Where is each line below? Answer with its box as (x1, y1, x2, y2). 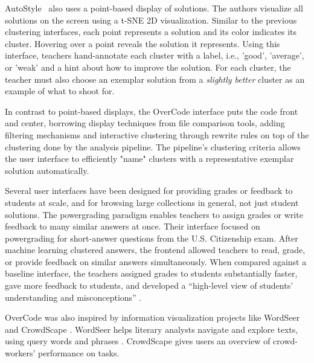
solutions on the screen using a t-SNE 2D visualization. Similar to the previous (5, 13, 297, 26)
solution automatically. (5, 164, 89, 176)
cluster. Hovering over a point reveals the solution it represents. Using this (5, 37, 280, 50)
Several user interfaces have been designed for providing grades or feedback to (5, 184, 293, 197)
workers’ (5, 347, 36, 359)
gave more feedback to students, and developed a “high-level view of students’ (5, 279, 293, 292)
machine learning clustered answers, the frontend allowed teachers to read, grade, (5, 243, 306, 256)
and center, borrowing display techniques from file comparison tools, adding (5, 117, 285, 129)
